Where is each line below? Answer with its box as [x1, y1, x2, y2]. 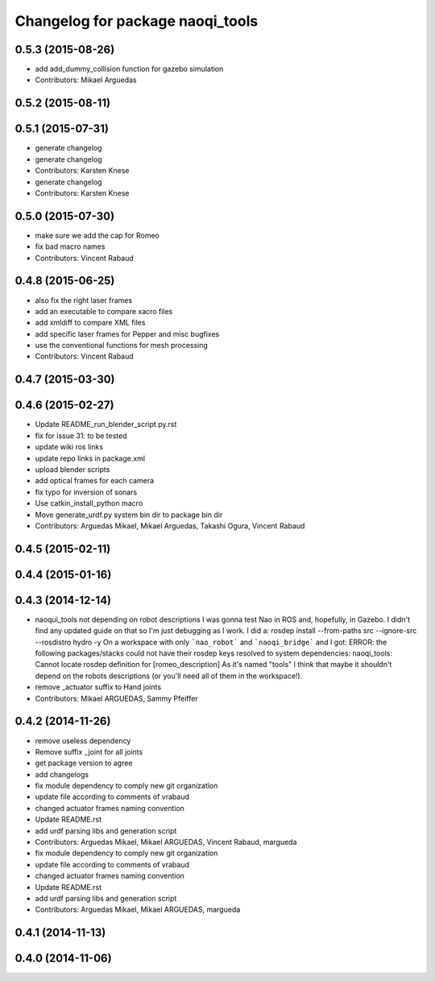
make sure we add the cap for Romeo [35, 230, 160, 240]
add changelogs [35, 769, 89, 779]
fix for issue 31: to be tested [35, 431, 128, 441]
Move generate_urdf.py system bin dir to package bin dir [35, 510, 223, 519]
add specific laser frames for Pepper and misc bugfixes [35, 329, 220, 338]
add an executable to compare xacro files [35, 306, 173, 316]
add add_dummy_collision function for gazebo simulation [35, 64, 224, 74]
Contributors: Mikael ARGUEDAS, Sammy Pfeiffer [35, 693, 198, 703]
